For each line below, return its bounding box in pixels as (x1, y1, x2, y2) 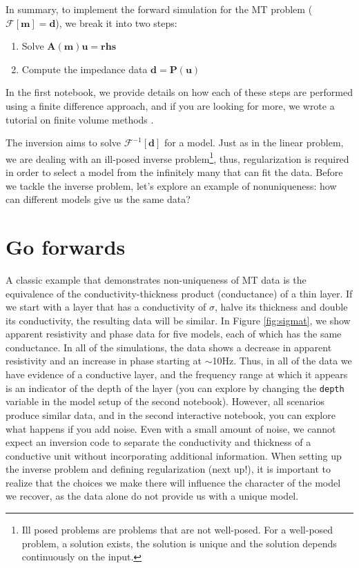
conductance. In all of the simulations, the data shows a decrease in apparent (6, 340, 332, 354)
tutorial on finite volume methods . (6, 112, 154, 126)
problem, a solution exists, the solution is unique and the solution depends (21, 536, 337, 550)
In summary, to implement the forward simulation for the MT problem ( (6, 2, 313, 16)
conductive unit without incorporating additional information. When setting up (6, 448, 342, 462)
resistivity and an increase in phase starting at (6, 353, 202, 368)
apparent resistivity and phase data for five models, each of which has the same (6, 326, 342, 341)
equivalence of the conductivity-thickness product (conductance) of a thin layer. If (6, 286, 353, 300)
